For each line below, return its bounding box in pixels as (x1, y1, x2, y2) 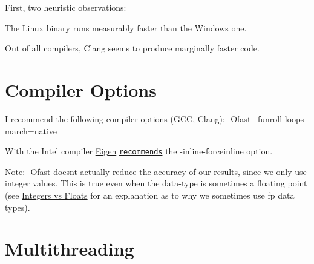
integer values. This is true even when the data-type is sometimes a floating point (5, 177, 307, 190)
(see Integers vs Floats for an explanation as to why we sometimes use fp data (5, 188, 295, 201)
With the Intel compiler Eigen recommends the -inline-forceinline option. (5, 145, 273, 157)
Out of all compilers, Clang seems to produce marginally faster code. (5, 42, 260, 54)
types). (5, 200, 30, 213)
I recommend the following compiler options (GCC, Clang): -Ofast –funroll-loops (5, 112, 304, 125)
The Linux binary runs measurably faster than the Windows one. (5, 21, 247, 34)
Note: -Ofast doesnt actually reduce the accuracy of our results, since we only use (5, 165, 307, 177)
